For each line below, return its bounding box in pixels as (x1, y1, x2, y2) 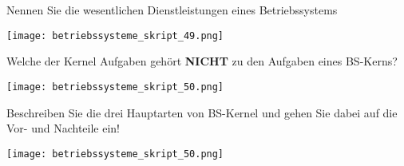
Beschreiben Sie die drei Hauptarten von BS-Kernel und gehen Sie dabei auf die (6, 104, 398, 121)
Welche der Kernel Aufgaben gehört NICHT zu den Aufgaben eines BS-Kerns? (6, 53, 398, 69)
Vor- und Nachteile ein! (6, 120, 120, 136)
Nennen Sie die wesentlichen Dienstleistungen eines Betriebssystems (6, 2, 338, 18)
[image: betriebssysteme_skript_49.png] (6, 30, 224, 41)
